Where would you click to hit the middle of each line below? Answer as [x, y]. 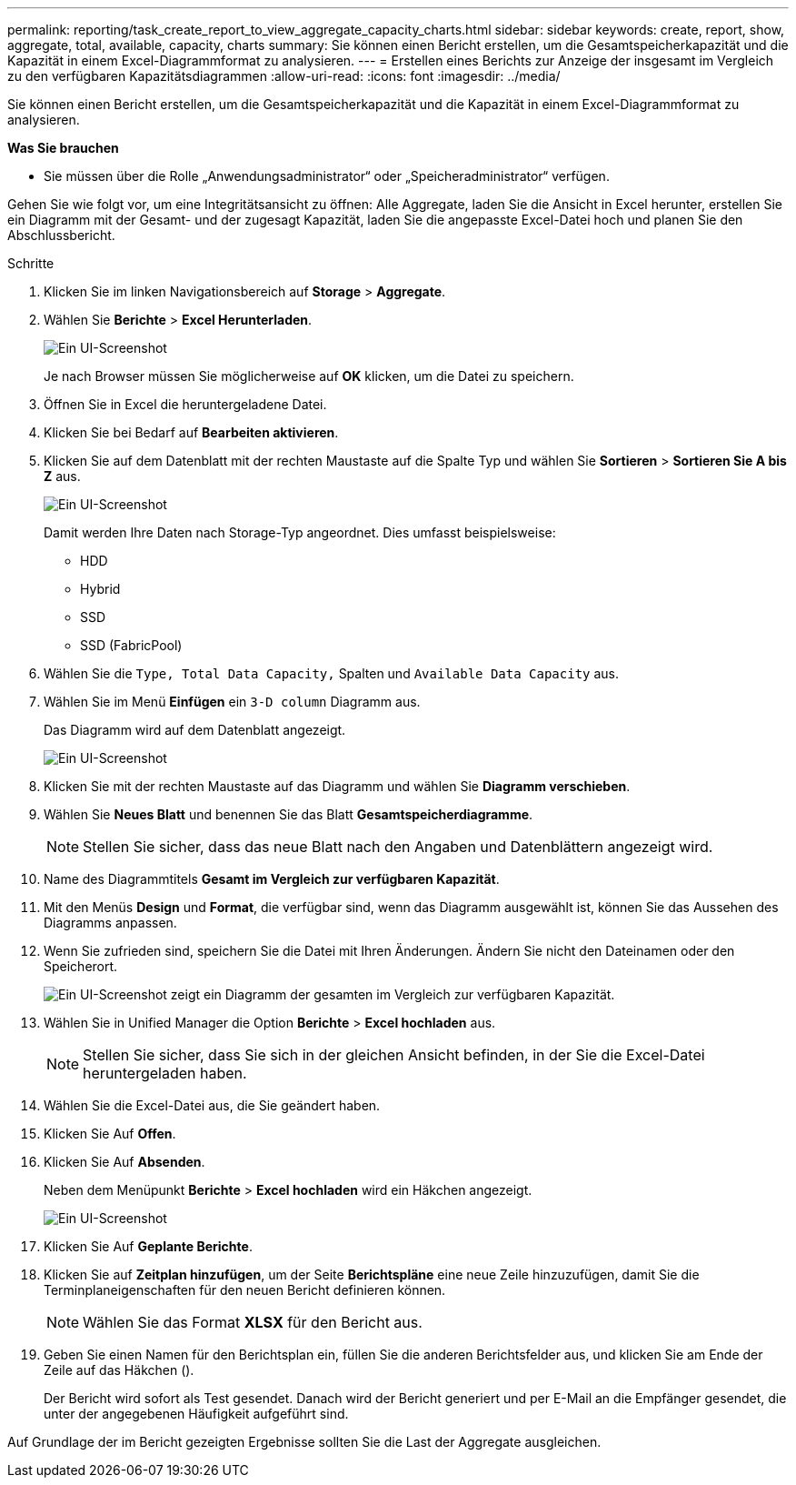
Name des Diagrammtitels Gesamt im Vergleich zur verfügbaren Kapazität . [272, 879]
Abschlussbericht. [61, 235]
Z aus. [62, 476]
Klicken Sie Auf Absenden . [124, 1162]
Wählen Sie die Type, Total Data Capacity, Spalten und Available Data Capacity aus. [332, 673]
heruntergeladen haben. [165, 1073]
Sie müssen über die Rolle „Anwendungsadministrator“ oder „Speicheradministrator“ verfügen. [327, 176]
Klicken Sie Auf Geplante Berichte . [148, 1246]
